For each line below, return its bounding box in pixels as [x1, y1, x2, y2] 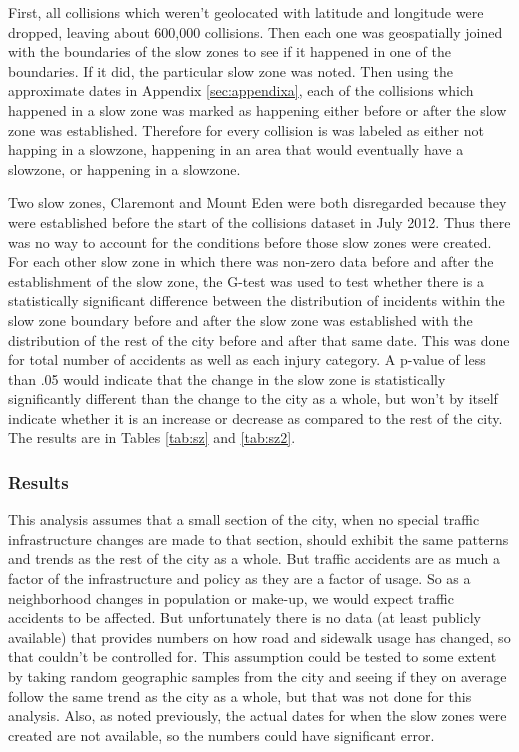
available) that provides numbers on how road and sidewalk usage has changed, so [8, 626, 511, 647]
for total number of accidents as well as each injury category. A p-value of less [8, 349, 486, 370]
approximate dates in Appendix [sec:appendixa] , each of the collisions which [8, 80, 474, 101]
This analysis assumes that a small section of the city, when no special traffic [8, 509, 480, 530]
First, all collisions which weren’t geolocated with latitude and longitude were [8, 2, 484, 22]
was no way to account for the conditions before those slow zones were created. [8, 231, 492, 252]
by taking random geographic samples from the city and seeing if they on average [8, 666, 507, 687]
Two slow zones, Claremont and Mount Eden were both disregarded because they [8, 192, 507, 213]
